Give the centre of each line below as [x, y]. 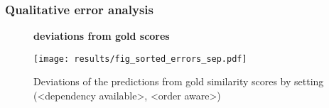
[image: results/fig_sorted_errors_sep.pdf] [140, 59]
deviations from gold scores [102, 36]
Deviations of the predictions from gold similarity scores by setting [179, 81]
